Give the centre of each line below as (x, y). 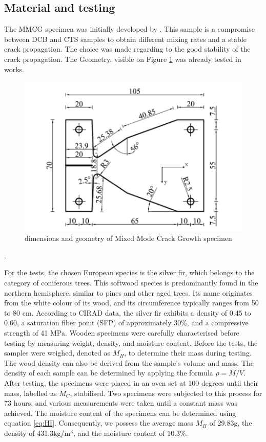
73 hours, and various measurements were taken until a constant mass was (121, 403)
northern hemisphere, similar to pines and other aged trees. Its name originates (128, 292)
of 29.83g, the (231, 423)
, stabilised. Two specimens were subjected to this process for (166, 393)
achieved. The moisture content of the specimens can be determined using (120, 413)
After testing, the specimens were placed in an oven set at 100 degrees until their (131, 382)
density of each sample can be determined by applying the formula (109, 373)
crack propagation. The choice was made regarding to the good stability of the (127, 49)
